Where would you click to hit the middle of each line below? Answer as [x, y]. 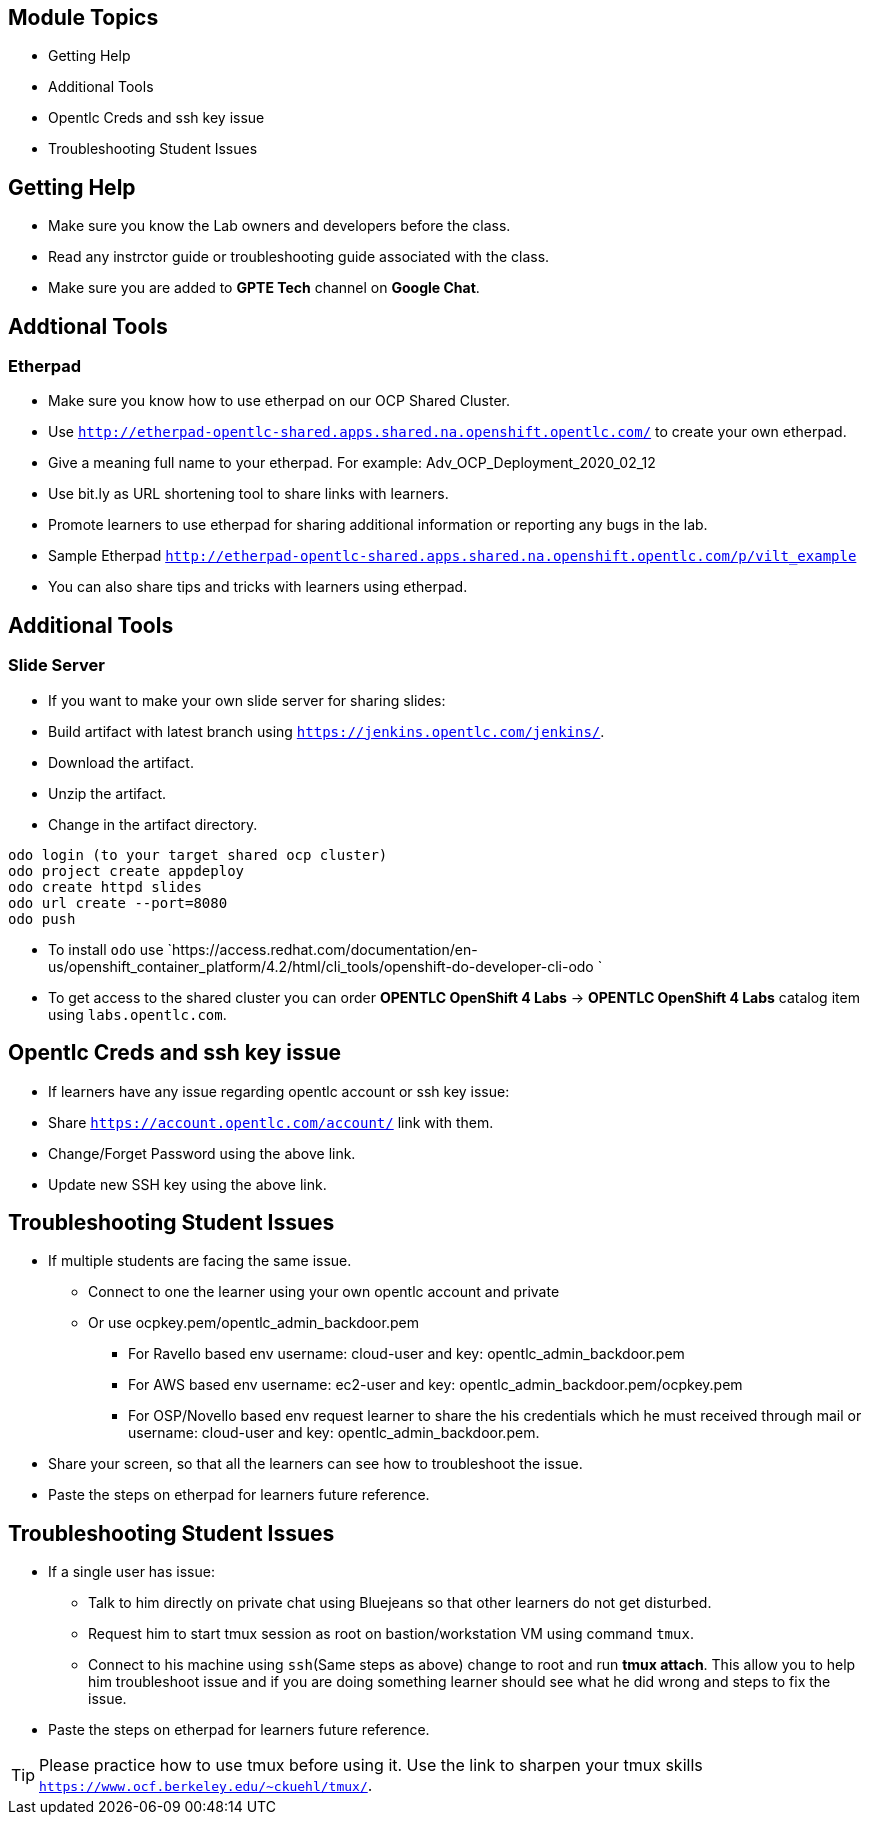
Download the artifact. [121, 762]
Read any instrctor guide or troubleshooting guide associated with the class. [299, 257]
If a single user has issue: [131, 1572]
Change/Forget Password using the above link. [202, 1153]
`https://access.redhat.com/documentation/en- [322, 949]
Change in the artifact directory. [153, 824]
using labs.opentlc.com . [137, 1014]
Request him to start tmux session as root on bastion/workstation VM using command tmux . [391, 1634]
